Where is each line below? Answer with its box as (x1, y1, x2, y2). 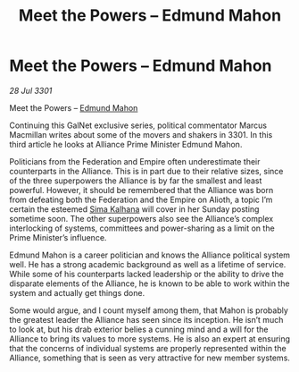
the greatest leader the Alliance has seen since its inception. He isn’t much (9, 314, 284, 325)
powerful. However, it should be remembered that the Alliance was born (9, 184, 274, 195)
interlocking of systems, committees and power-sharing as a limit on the (9, 223, 275, 233)
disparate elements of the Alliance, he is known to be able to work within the (9, 278, 290, 289)
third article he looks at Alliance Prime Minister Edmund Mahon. (9, 139, 243, 149)
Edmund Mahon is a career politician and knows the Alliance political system (9, 249, 291, 260)
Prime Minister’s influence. (9, 232, 107, 242)
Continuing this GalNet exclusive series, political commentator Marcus (9, 120, 268, 131)
